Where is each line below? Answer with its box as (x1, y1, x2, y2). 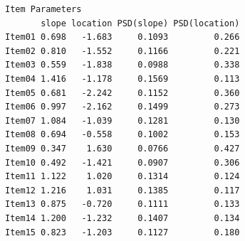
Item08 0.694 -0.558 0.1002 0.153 (5, 129, 240, 140)
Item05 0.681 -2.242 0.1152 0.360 (5, 87, 240, 98)
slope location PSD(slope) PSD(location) (41, 18, 240, 28)
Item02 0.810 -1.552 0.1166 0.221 (5, 45, 240, 56)
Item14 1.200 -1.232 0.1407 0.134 (5, 213, 240, 223)
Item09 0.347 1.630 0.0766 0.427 (5, 143, 240, 154)
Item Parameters (5, 4, 82, 14)
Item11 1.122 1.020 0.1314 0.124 (5, 171, 240, 182)
